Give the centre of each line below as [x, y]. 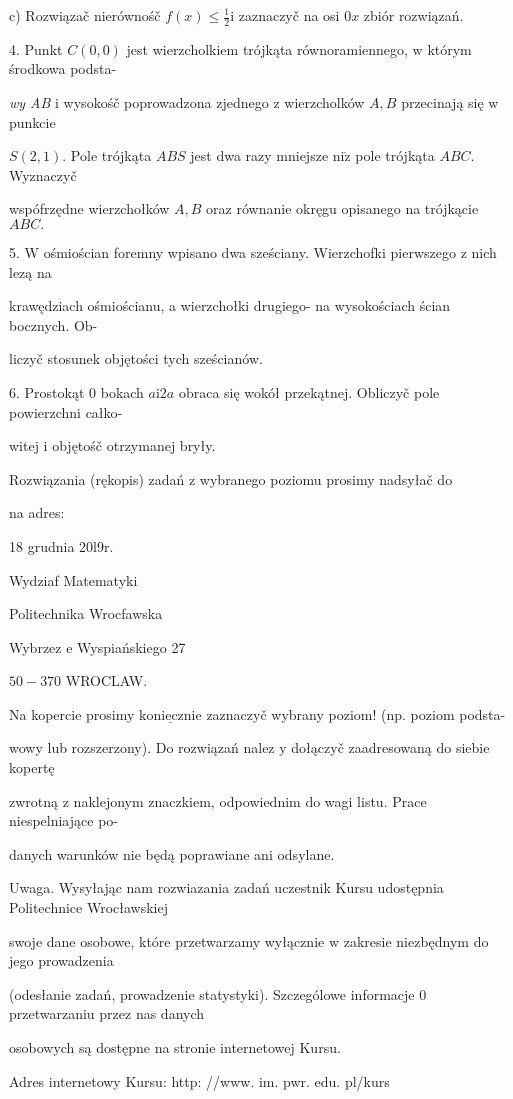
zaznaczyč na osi [289, 15]
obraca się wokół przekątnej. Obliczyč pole [309, 391]
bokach [122, 391]
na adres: [37, 512]
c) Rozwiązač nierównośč [85, 15]
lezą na [30, 271]
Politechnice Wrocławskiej [89, 907]
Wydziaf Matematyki [73, 579]
